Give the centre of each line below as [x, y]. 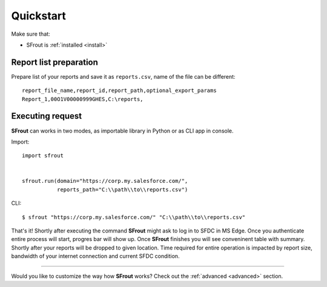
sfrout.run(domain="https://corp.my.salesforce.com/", [105, 181]
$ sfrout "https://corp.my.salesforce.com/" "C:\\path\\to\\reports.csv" [134, 217]
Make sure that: [31, 34]
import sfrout [43, 156]
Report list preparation [54, 62]
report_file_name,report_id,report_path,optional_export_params [120, 91]
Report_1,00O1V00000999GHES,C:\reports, [83, 99]
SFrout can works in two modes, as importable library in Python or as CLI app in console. [122, 131]
